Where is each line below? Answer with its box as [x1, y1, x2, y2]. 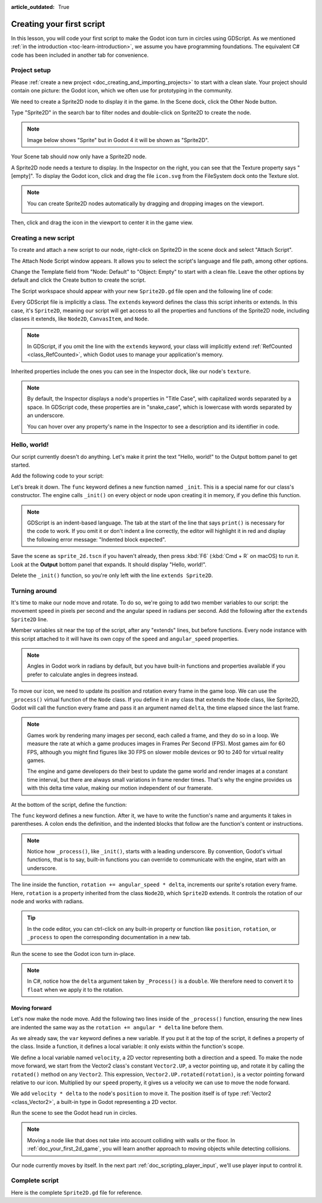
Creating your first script [11, 18, 106, 29]
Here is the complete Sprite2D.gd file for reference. [11, 1189, 143, 1196]
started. [11, 461, 30, 468]
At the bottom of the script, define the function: [11, 801, 128, 808]
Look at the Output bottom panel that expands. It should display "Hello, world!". [11, 561, 207, 568]
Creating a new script [11, 233, 75, 242]
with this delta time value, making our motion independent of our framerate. [27, 785, 213, 792]
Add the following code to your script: [11, 472, 104, 480]
